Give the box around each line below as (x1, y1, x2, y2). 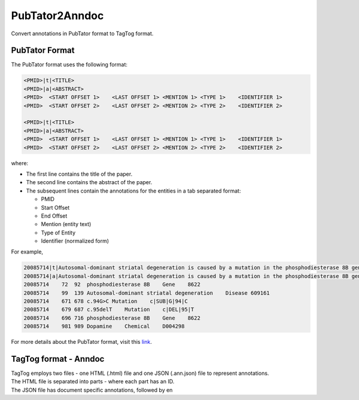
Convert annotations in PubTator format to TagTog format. (11, 30, 154, 37)
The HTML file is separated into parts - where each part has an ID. (11, 378, 175, 385)
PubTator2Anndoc (11, 9, 104, 22)
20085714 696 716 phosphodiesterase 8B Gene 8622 (23, 314, 200, 321)
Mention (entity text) (41, 221, 92, 228)
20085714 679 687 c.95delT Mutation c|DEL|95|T (23, 306, 194, 313)
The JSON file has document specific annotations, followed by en (11, 386, 173, 393)
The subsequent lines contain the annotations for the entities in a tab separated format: (26, 187, 241, 194)
